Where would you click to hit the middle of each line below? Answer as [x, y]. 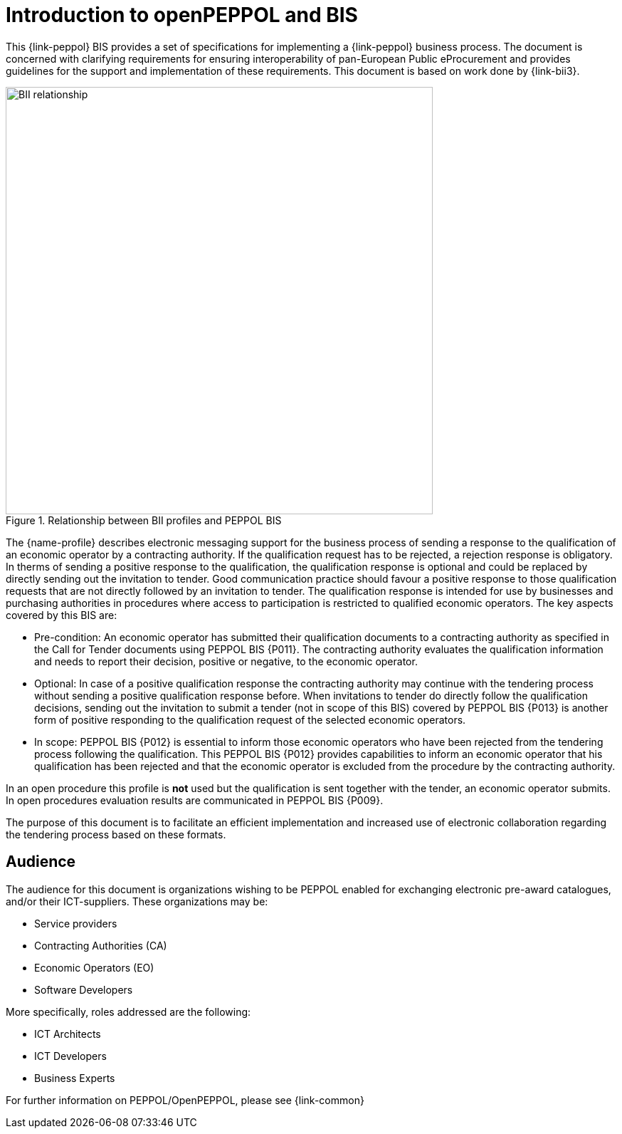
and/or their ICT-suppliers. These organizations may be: [137, 901]
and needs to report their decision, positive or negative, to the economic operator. [226, 661]
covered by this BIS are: [62, 615]
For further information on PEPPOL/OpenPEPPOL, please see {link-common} [185, 1100]
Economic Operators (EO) [94, 967]
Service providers [76, 923]
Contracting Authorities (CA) [101, 945]
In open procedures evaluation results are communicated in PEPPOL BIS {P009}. [195, 800]
